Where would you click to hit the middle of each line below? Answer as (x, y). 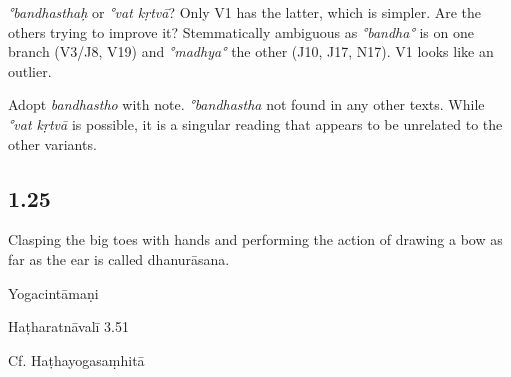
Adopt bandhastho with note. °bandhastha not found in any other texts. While (246, 104)
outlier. (30, 70)
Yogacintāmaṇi (53, 292)
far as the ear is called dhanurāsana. (119, 258)
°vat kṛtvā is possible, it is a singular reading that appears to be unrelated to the (255, 123)
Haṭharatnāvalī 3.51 (69, 326)
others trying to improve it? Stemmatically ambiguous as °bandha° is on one (241, 31)
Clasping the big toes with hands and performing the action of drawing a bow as (255, 239)
